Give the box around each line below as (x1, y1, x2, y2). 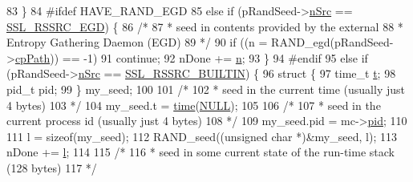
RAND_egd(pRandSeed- (271, 34, 394, 51)
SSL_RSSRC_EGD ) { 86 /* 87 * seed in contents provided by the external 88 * (6, 18, 403, 34)
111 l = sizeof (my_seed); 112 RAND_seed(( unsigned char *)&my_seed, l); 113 (6, 127, 397, 144)
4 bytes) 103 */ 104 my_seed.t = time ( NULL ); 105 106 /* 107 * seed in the (6, 96, 381, 113)
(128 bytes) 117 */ (6, 159, 97, 176)
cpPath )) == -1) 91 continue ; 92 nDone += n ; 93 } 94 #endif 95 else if (14, 49, 368, 66)
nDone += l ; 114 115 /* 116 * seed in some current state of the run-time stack (6, 144, 395, 160)
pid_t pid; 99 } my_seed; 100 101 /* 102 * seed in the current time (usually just (6, 80, 405, 97)
